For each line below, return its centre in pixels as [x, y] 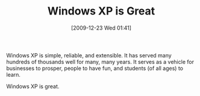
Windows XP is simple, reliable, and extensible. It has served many [89, 55]
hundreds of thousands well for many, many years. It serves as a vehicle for [100, 62]
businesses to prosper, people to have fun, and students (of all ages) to [95, 68]
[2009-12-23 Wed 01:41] [101, 28]
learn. [14, 74]
